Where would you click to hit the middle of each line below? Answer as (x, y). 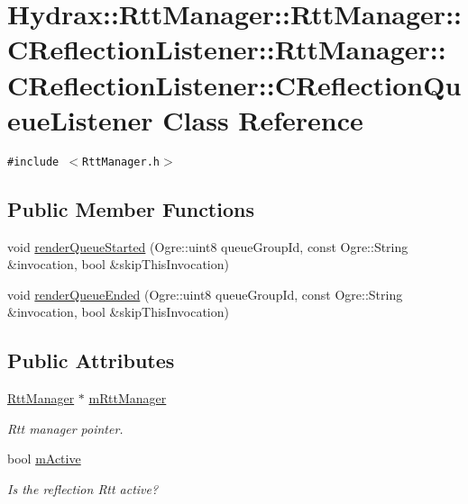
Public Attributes (91, 360)
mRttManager (128, 398)
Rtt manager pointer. (65, 428)
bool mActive (44, 459)
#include (33, 162)
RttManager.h (121, 162)
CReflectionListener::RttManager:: (227, 49)
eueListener (80, 119)
